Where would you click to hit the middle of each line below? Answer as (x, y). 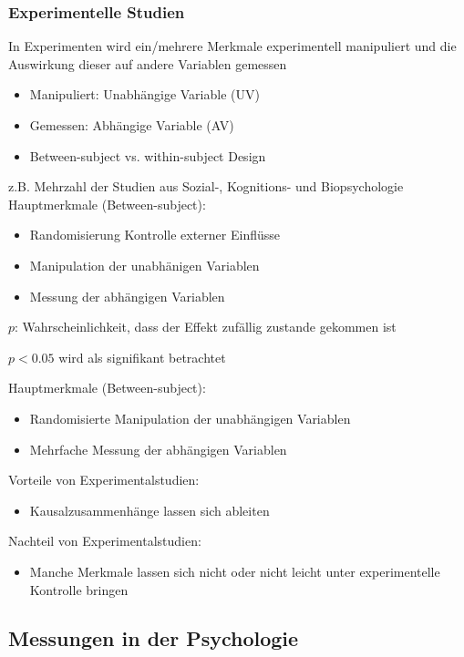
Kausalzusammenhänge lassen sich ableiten (150, 510)
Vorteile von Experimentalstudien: (104, 480)
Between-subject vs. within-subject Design (148, 155)
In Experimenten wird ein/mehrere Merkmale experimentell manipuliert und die (232, 46)
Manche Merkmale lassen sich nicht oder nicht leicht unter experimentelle (235, 571)
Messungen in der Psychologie (154, 638)
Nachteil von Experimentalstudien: (105, 541)
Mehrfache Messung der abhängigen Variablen (158, 449)
